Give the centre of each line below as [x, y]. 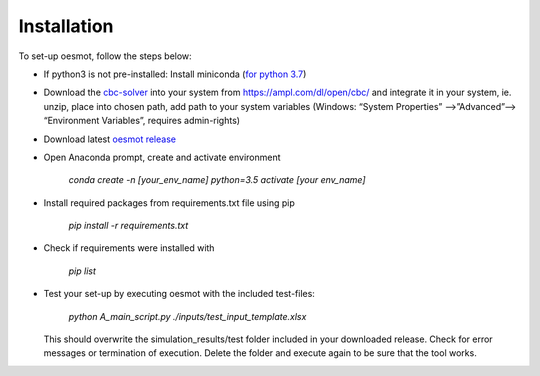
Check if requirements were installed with [129, 248]
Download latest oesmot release [110, 139]
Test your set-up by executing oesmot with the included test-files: [179, 294]
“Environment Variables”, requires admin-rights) [141, 121]
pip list [82, 271]
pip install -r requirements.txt [128, 226]
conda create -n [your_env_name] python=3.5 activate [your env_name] [217, 180]
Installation [66, 26]
